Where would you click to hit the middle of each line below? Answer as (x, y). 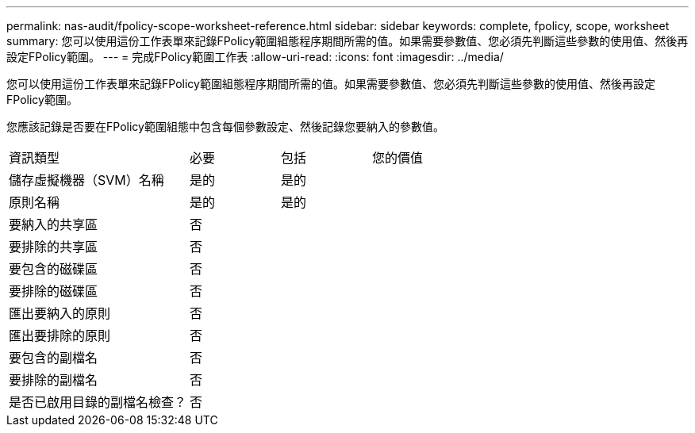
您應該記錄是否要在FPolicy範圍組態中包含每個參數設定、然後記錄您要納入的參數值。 (225, 126)
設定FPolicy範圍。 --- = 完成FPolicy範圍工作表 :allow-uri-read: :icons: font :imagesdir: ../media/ (255, 57)
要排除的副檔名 (54, 380)
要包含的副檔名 (54, 358)
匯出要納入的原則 (60, 313)
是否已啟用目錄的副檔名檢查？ (98, 402)
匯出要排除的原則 (60, 335)
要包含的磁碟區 (54, 269)
